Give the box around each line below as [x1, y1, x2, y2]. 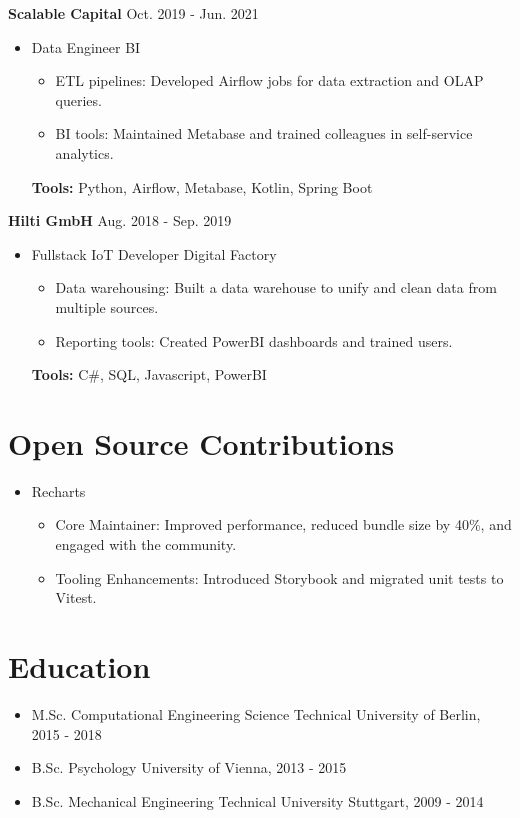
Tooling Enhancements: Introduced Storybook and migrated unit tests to [55, 567, 504, 588]
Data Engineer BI [31, 36, 141, 57]
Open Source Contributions [8, 422, 395, 463]
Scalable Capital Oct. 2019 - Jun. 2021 [8, 3, 259, 23]
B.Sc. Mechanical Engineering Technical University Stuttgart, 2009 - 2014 [31, 790, 484, 811]
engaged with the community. [55, 534, 237, 555]
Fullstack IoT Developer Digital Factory [31, 243, 277, 264]
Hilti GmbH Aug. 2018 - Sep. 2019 [8, 210, 232, 231]
